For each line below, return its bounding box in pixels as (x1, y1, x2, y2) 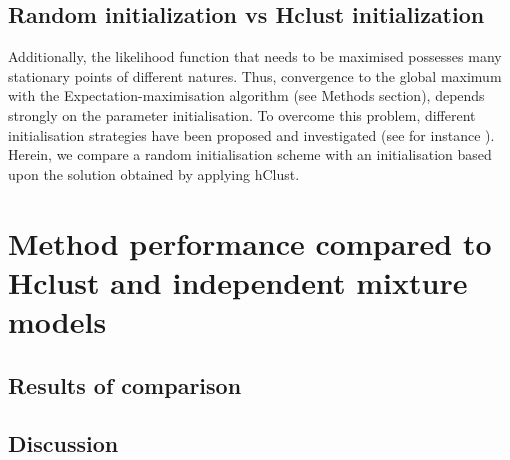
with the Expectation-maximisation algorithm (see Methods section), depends (8, 85, 485, 106)
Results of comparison (8, 369, 242, 400)
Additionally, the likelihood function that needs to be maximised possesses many (8, 46, 502, 67)
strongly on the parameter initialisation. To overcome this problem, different (8, 104, 476, 125)
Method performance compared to (8, 222, 492, 263)
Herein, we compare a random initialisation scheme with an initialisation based (8, 144, 492, 165)
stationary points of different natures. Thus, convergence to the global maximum (8, 65, 502, 86)
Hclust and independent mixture (8, 261, 468, 302)
